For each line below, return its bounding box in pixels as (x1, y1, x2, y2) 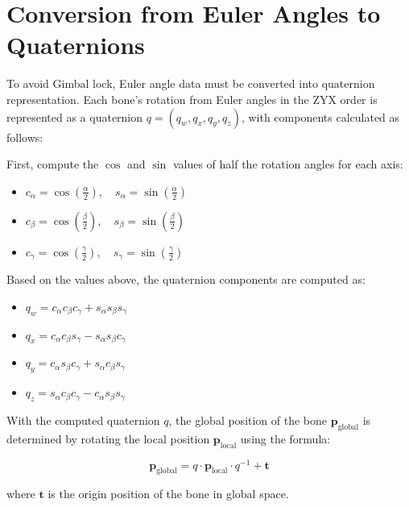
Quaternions (6, 28, 145, 61)
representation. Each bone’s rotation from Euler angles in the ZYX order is (6, 90, 378, 107)
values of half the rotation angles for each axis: (172, 156, 403, 172)
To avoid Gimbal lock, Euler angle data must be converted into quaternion (6, 75, 375, 92)
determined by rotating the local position (6, 430, 210, 447)
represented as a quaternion (6, 108, 143, 125)
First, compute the (6, 156, 99, 172)
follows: (6, 128, 43, 145)
